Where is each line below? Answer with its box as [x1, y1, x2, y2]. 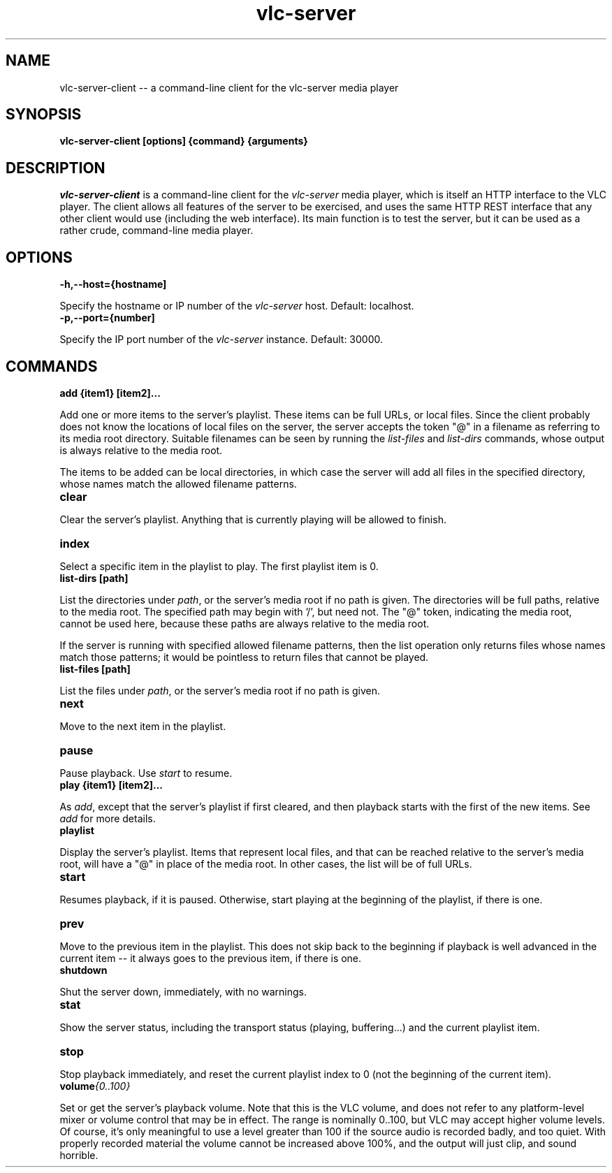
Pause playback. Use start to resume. [59, 766, 233, 779]
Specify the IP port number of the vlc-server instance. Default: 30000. [59, 333, 384, 346]
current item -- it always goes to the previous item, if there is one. [59, 952, 362, 964]
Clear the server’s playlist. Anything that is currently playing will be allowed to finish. [59, 513, 446, 525]
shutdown [59, 963, 108, 976]
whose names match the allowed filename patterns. [59, 477, 297, 490]
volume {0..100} [59, 1079, 131, 1092]
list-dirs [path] [59, 571, 129, 584]
